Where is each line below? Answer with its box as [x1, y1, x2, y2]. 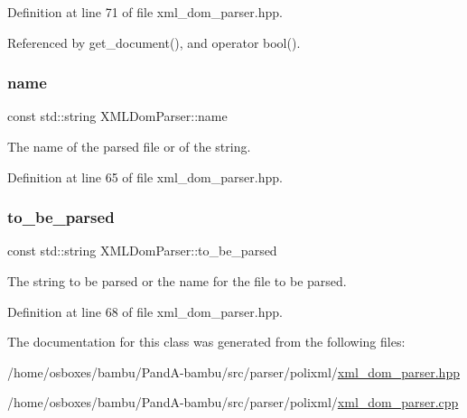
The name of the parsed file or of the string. [7, 137, 251, 155]
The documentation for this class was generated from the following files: [7, 332, 406, 351]
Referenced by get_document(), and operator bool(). [7, 33, 301, 51]
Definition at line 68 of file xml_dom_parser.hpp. [7, 302, 283, 320]
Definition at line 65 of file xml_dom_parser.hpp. [7, 167, 283, 186]
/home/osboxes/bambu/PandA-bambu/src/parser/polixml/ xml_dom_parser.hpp [7, 362, 460, 381]
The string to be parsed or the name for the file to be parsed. [7, 272, 347, 290]
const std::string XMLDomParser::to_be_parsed [7, 241, 277, 260]
